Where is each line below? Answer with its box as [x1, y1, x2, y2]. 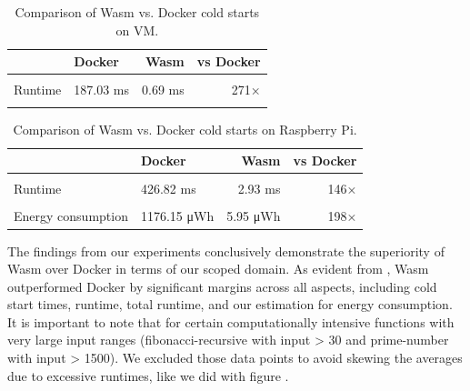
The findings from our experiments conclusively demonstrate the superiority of [7, 241, 445, 260]
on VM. [115, 20, 159, 39]
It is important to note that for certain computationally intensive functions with [7, 312, 455, 331]
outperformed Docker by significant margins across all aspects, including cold [7, 276, 437, 296]
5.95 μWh [226, 206, 281, 226]
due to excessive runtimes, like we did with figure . [7, 366, 289, 385]
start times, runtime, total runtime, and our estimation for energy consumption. [7, 295, 453, 314]
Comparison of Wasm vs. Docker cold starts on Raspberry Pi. [13, 119, 357, 138]
